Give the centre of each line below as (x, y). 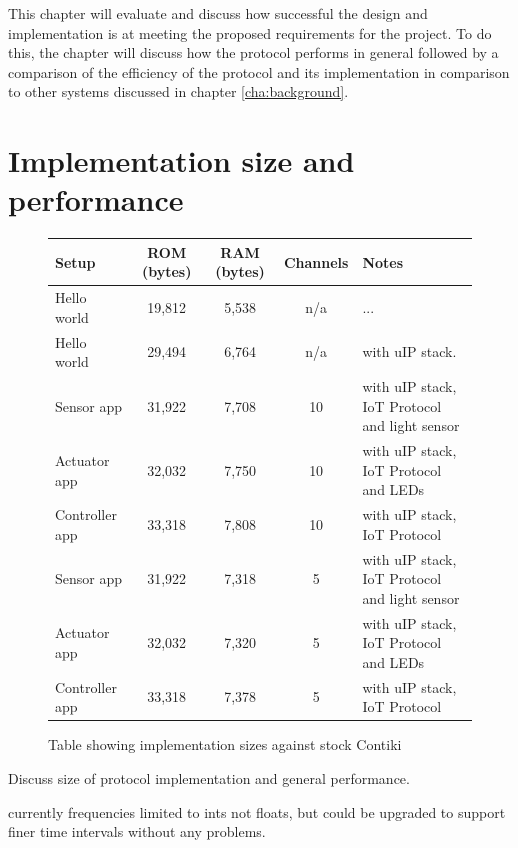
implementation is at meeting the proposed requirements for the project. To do (250, 32)
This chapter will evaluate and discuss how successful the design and (218, 13)
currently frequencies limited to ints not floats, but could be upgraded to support (257, 811)
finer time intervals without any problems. (137, 831)
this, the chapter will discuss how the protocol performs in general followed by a (253, 52)
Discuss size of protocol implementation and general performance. (209, 777)
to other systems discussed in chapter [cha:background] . (178, 91)
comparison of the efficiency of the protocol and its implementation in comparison (259, 71)
